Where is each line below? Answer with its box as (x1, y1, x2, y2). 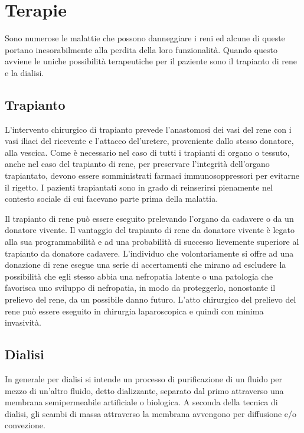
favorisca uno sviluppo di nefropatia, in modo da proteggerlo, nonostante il (5, 281, 276, 294)
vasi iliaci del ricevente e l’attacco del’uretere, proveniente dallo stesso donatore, (5, 135, 294, 147)
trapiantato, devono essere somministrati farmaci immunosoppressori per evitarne (5, 169, 300, 182)
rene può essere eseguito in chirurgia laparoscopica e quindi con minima (5, 304, 264, 317)
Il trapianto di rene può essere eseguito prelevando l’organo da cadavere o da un (5, 212, 294, 224)
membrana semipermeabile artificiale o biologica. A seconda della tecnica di (5, 396, 278, 408)
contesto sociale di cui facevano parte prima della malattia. (5, 192, 218, 205)
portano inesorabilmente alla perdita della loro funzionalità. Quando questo (5, 43, 277, 55)
